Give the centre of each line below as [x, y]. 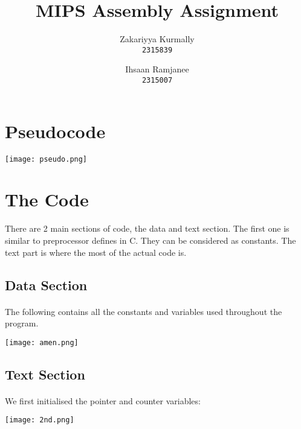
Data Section [46, 284]
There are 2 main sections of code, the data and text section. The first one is [147, 228]
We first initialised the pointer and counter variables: [103, 400]
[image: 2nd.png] [40, 420]
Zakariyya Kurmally [157, 39]
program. [22, 323]
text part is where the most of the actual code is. [96, 252]
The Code [47, 199]
